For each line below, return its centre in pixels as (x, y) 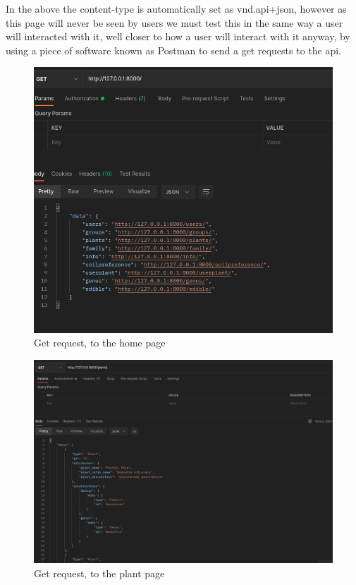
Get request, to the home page (100, 343)
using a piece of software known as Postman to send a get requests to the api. (173, 50)
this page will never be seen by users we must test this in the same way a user (174, 22)
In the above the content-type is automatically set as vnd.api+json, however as (176, 8)
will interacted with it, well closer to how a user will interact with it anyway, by (178, 36)
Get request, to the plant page (99, 573)
